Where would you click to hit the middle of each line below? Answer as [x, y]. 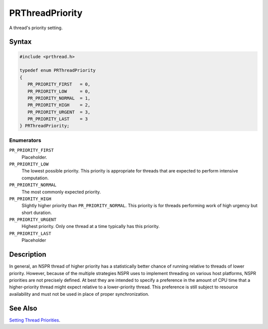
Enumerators [25, 140]
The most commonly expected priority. [61, 192]
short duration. [37, 213]
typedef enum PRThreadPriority [58, 70]
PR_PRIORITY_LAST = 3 [58, 119]
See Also [23, 308]
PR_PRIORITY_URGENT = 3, [59, 112]
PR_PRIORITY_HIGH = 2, [59, 105]
